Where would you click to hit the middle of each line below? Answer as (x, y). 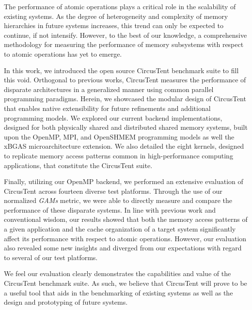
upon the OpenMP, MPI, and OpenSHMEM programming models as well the (119, 136)
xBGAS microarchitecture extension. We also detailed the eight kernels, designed (124, 146)
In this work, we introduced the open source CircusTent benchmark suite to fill (121, 70)
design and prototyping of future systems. (66, 302)
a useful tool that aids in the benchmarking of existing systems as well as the (118, 292)
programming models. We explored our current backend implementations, (113, 117)
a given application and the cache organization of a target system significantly (120, 229)
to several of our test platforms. (51, 257)
